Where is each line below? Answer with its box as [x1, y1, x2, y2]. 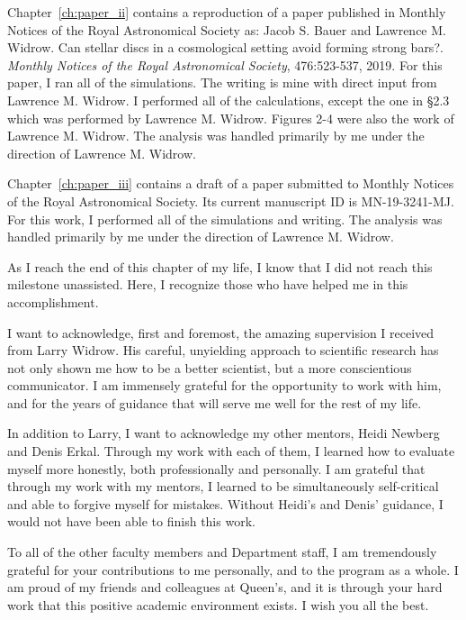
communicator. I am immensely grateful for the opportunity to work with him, [7, 376, 442, 395]
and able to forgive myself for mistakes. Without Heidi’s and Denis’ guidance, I [7, 494, 444, 513]
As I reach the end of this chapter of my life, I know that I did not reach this [7, 257, 433, 276]
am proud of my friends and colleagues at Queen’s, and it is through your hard [7, 578, 443, 597]
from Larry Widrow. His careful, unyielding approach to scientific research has [7, 341, 439, 360]
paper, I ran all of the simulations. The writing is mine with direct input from [7, 73, 437, 92]
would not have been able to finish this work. [7, 512, 255, 531]
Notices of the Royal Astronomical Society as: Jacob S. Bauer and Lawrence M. [7, 20, 446, 39]
